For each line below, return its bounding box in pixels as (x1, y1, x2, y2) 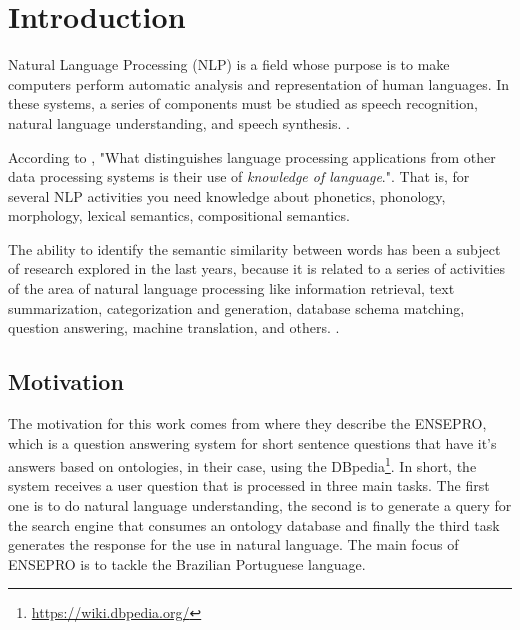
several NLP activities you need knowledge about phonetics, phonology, (8, 185, 446, 206)
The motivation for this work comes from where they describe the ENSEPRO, (8, 413, 487, 434)
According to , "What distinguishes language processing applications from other (8, 146, 496, 167)
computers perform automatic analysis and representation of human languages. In (8, 73, 510, 94)
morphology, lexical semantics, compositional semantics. (8, 205, 350, 226)
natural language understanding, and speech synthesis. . (8, 112, 350, 133)
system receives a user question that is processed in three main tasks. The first (8, 475, 490, 496)
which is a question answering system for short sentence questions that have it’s (8, 432, 497, 453)
